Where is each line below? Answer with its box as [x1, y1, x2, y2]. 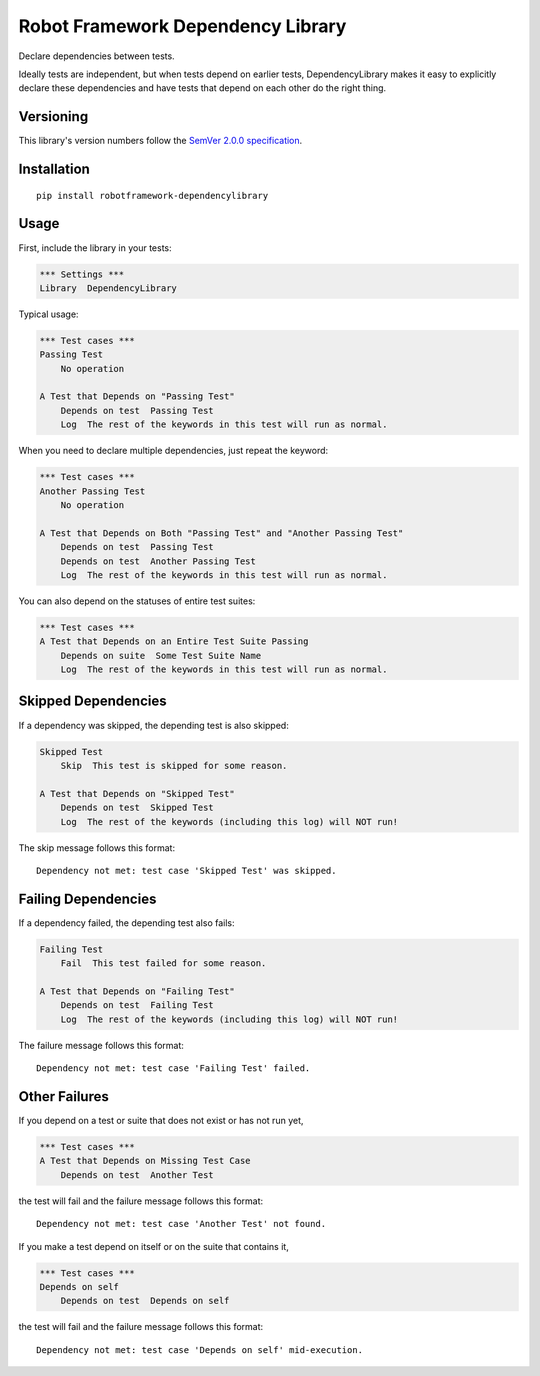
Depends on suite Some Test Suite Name [60, 650, 262, 661]
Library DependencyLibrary [39, 282, 177, 294]
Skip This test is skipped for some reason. [60, 760, 288, 771]
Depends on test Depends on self [60, 1295, 230, 1307]
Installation [18, 161, 90, 178]
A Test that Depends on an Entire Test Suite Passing [39, 636, 309, 647]
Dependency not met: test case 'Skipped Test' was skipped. [36, 865, 337, 876]
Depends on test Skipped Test [60, 802, 214, 814]
